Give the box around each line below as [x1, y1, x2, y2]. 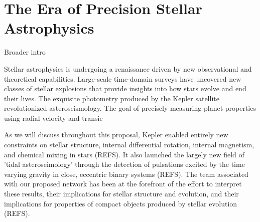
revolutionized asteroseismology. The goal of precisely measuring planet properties [4, 103, 256, 113]
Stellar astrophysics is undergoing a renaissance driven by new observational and [4, 63, 252, 74]
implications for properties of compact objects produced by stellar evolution [4, 198, 237, 208]
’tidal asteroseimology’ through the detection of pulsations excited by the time [4, 159, 245, 169]
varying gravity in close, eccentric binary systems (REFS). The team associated [4, 168, 248, 179]
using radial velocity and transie [4, 112, 103, 123]
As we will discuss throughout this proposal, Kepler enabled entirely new [4, 129, 228, 140]
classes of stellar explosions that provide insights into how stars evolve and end [4, 83, 246, 94]
